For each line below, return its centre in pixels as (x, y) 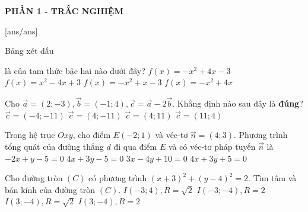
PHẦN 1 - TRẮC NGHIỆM (64, 11)
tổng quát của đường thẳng (54, 146)
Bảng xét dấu (29, 51)
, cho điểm (92, 135)
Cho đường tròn (34, 178)
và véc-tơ (172, 135)
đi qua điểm (135, 146)
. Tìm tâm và (272, 178)
